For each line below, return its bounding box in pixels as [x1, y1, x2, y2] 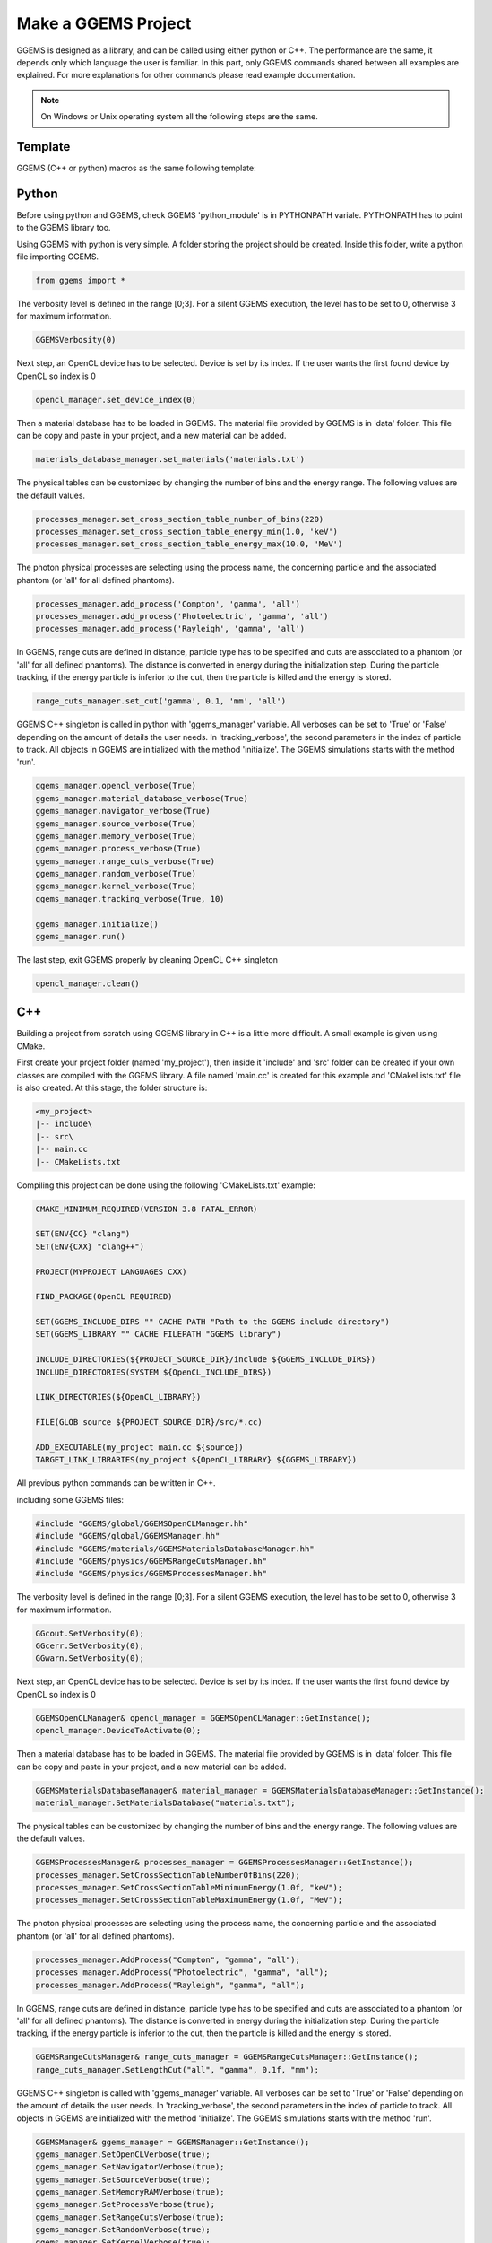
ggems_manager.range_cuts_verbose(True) [35, 856, 215, 866]
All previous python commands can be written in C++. [16, 1478, 216, 1488]
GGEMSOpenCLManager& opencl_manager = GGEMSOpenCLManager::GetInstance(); [35, 1713, 372, 1723]
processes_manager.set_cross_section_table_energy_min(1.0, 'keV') [35, 526, 339, 537]
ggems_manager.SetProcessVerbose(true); [35, 2199, 215, 2210]
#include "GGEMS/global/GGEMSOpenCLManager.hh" [35, 1518, 248, 1529]
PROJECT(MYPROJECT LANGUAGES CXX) [35, 1266, 187, 1277]
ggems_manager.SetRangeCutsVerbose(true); [35, 2212, 225, 2222]
